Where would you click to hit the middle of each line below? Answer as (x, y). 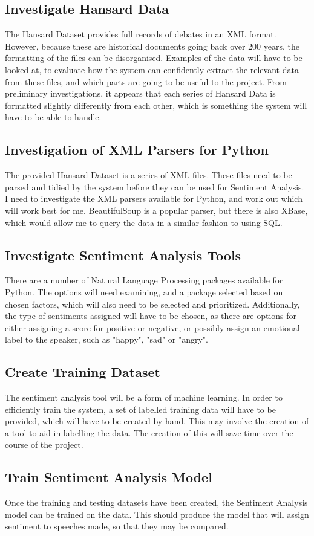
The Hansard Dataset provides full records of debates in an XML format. (141, 34)
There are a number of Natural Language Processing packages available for (144, 280)
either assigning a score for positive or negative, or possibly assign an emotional (152, 327)
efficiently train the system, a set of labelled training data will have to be (140, 409)
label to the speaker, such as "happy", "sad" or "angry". (106, 339)
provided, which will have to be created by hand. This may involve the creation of (157, 421)
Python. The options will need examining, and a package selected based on (144, 292)
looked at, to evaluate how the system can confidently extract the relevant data (152, 69)
